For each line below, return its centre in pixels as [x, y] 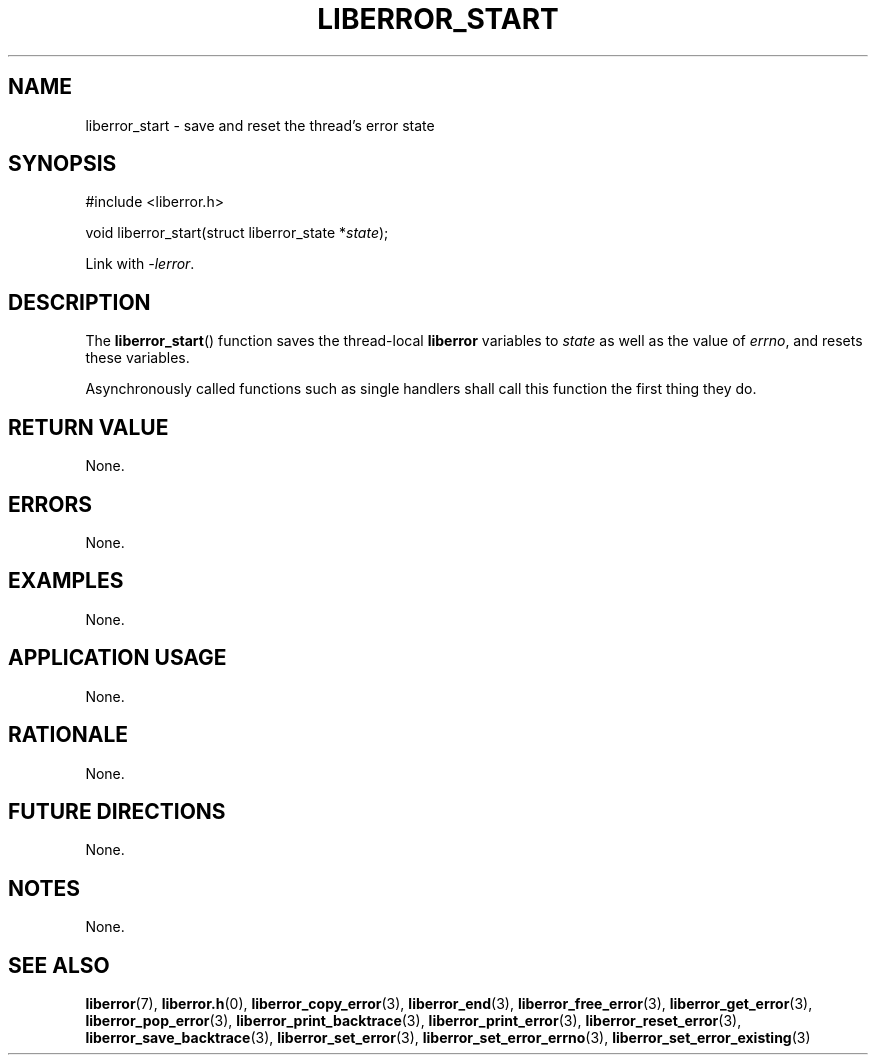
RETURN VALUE [88, 427]
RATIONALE [68, 735]
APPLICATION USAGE [117, 658]
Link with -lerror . [140, 264]
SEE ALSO [59, 965]
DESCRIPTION [79, 302]
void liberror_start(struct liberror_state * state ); [237, 233]
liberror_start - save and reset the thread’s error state [260, 125]
